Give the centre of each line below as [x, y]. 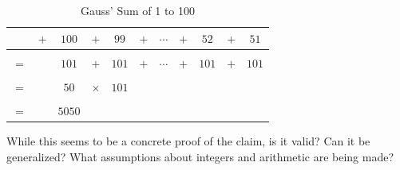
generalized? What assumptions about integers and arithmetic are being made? [200, 156]
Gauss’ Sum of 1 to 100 [138, 10]
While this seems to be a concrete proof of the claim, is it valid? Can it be [188, 140]
